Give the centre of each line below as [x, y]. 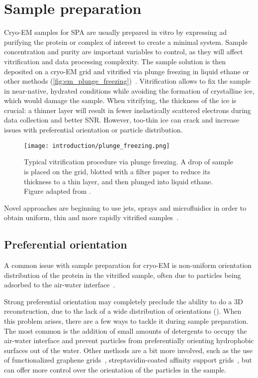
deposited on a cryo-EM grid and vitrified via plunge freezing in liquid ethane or [127, 71]
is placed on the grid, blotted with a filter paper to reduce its [117, 171]
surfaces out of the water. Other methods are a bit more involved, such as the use [128, 350]
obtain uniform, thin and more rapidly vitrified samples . [91, 217]
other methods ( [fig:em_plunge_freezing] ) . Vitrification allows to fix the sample [128, 81]
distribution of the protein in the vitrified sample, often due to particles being [123, 275]
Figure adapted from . [57, 191]
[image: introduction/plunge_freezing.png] [97, 146]
